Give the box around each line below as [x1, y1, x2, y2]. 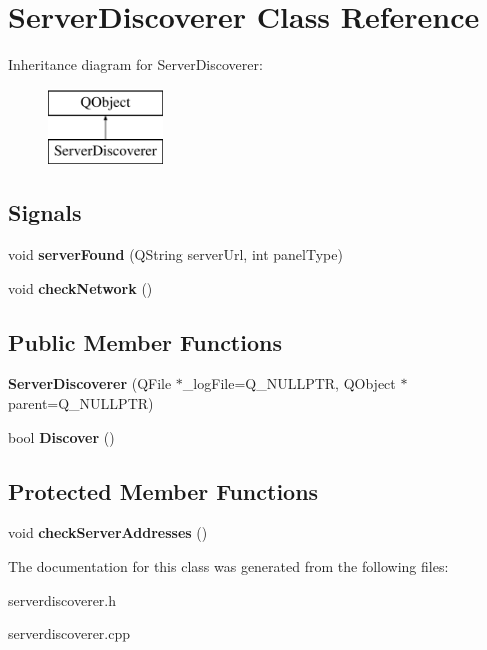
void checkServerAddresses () [8, 522, 208, 543]
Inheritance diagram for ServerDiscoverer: [8, 54, 263, 75]
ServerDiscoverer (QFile [8, 373, 172, 394]
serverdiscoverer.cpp [8, 623, 131, 644]
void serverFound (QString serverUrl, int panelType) [8, 244, 343, 265]
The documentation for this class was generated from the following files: [8, 556, 449, 577]
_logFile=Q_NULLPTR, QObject [182, 373, 396, 394]
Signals [8, 197, 82, 228]
